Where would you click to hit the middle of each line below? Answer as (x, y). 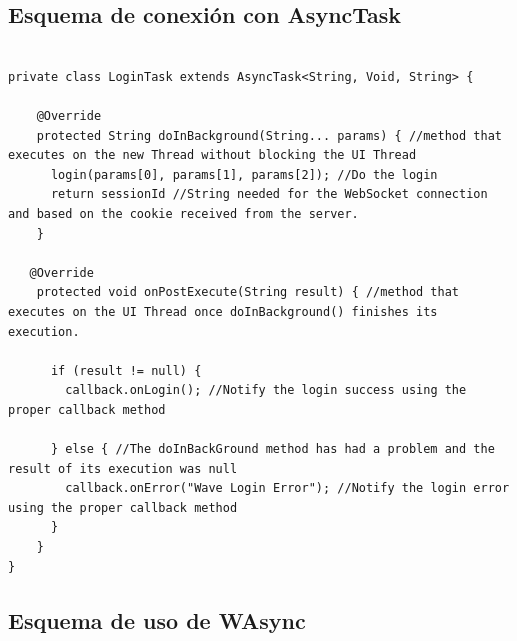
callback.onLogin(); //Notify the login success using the (266, 390)
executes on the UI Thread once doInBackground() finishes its (223, 311)
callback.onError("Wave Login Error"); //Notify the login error (287, 488)
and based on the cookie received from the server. (183, 213)
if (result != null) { (126, 370)
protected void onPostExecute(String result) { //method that (248, 292)
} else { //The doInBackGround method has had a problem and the (272, 449)
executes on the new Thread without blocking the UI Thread (212, 155)
